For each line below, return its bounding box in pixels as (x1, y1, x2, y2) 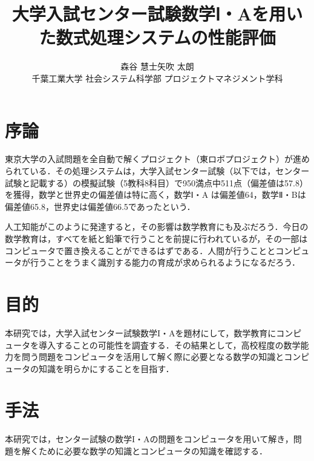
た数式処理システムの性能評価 (39, 25, 276, 50)
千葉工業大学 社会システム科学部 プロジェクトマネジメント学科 (31, 71, 283, 84)
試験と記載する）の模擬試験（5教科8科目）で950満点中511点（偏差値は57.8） (5, 176, 308, 189)
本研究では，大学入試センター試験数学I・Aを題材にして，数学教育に (5, 326, 276, 339)
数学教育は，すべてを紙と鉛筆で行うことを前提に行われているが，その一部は (5, 232, 308, 244)
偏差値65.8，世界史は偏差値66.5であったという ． (5, 200, 195, 212)
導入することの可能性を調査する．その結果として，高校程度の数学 (38, 338, 301, 351)
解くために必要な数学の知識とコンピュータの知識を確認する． (21, 445, 267, 457)
